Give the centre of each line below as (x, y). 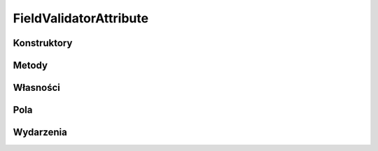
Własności (37, 88)
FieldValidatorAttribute (81, 18)
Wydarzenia (40, 132)
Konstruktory (43, 43)
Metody (30, 65)
